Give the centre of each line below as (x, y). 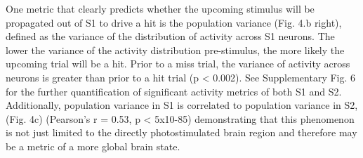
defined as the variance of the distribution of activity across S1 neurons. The (170, 36)
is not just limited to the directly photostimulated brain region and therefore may (181, 132)
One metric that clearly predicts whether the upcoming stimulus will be (160, 8)
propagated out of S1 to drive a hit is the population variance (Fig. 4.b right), (174, 22)
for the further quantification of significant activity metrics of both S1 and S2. (174, 91)
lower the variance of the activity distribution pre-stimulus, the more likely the (175, 50)
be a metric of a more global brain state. (93, 146)
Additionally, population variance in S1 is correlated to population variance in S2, (182, 105)
